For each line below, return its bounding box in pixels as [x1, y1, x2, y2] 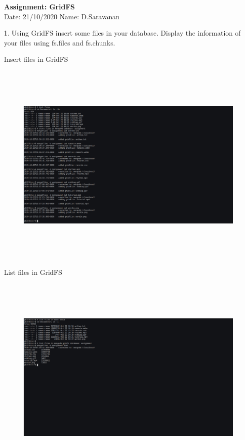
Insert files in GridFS [4, 54, 68, 64]
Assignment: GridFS [4, 1, 75, 11]
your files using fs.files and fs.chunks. [4, 37, 115, 47]
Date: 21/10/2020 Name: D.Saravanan [4, 11, 120, 21]
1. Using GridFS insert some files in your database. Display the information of [4, 28, 241, 38]
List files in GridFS [4, 266, 62, 277]
